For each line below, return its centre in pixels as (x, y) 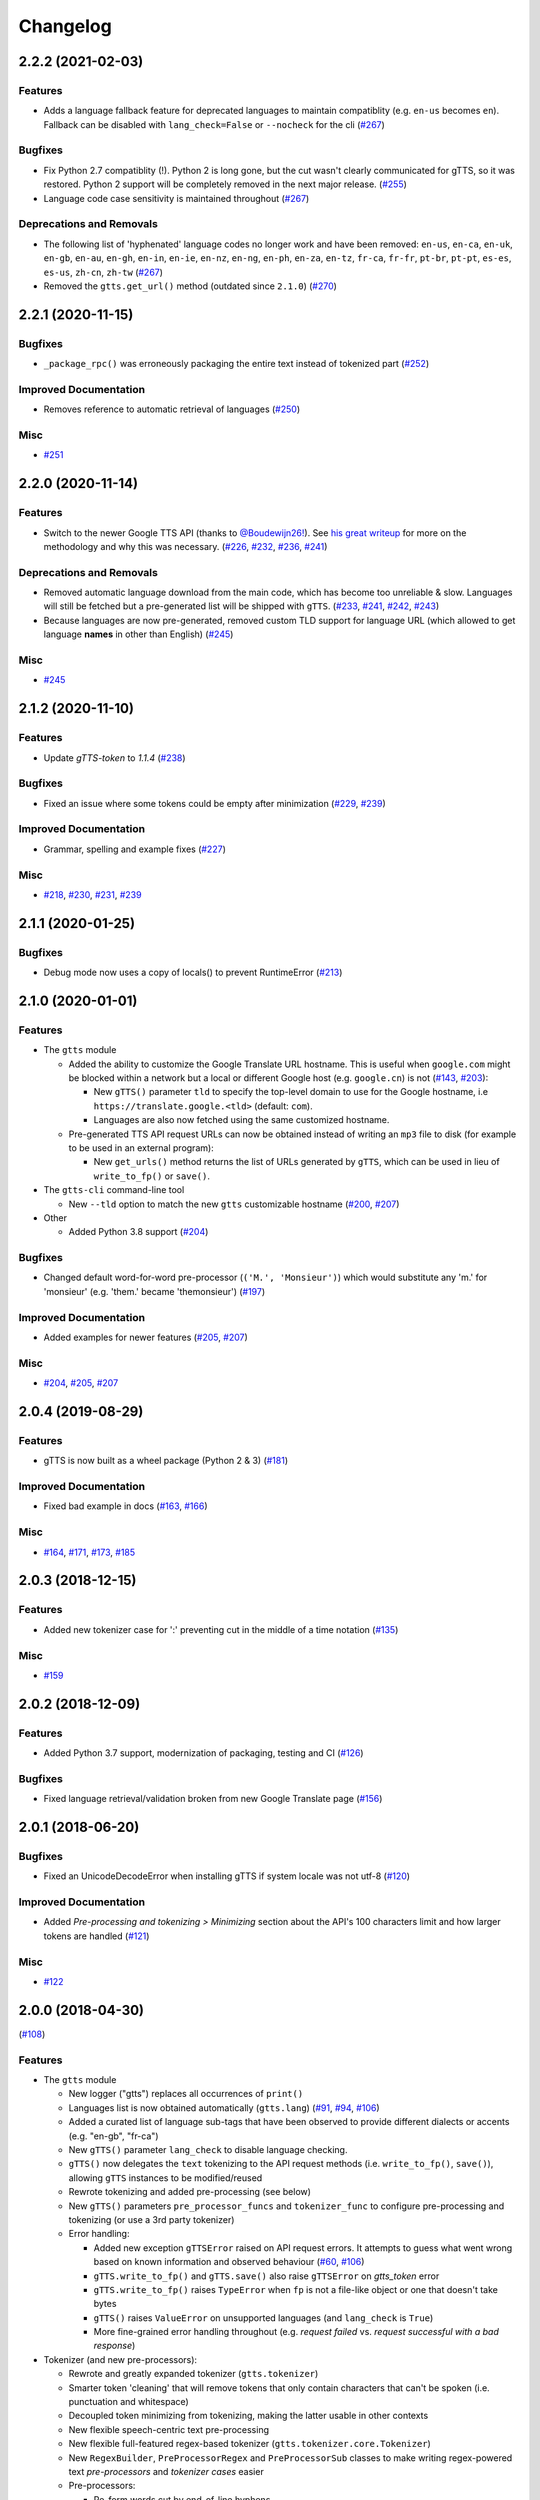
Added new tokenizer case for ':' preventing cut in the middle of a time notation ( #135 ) (221, 1629)
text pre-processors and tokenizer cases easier (166, 2471)
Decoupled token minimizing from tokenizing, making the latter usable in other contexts (248, 2416)
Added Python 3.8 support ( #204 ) (138, 1232)
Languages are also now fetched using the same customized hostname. (241, 1120)
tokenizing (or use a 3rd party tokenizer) (151, 2219)
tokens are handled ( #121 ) (96, 1936)
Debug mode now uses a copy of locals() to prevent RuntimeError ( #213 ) (193, 972)
